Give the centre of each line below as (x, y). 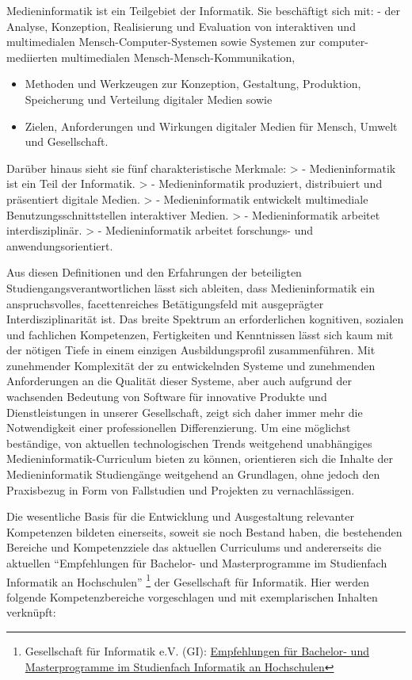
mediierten (32, 57)
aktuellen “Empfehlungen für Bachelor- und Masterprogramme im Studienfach (197, 563)
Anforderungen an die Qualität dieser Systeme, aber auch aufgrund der (179, 381)
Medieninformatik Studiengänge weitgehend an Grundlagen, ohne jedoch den (193, 474)
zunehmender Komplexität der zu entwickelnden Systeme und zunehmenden (191, 365)
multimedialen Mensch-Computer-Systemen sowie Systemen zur (161, 42)
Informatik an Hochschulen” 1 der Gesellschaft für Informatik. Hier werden (188, 580)
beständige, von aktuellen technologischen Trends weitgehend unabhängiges (189, 443)
